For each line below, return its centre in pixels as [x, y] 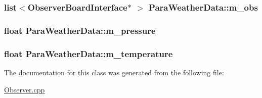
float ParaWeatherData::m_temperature [89, 53]
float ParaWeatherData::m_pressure [80, 30]
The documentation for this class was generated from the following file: [114, 72]
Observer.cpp [25, 89]
